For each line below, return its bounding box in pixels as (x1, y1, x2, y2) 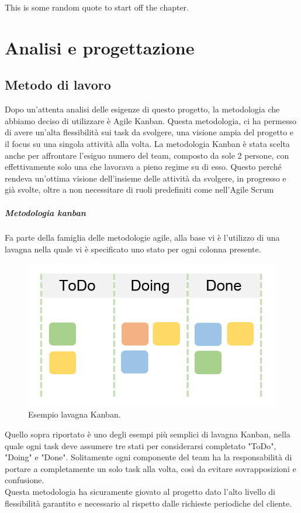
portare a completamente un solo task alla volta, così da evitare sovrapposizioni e (5, 462, 296, 474)
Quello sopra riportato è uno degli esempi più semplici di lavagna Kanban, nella (5, 427, 290, 440)
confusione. (5, 474, 44, 486)
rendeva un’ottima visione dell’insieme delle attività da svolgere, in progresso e (5, 172, 286, 184)
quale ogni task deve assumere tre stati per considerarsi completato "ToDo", (5, 439, 276, 452)
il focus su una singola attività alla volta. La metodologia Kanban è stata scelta (5, 137, 290, 149)
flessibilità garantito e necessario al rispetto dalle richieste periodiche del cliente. (5, 497, 292, 509)
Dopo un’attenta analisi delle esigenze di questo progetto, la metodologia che (5, 103, 280, 115)
